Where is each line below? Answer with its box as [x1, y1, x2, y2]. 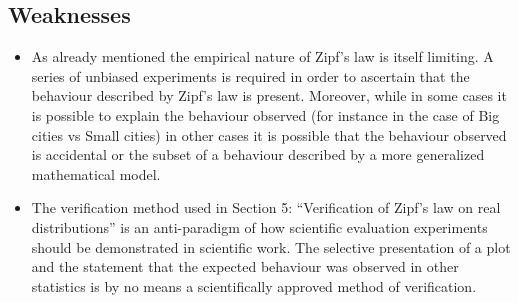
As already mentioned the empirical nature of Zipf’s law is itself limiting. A [31, 46, 494, 67]
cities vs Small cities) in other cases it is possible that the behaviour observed [31, 124, 507, 145]
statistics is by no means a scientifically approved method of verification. [31, 275, 477, 296]
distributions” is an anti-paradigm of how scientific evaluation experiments [31, 216, 488, 237]
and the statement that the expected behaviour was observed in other [31, 256, 459, 277]
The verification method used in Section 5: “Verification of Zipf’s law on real [31, 197, 501, 218]
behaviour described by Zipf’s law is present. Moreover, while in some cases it [31, 85, 507, 106]
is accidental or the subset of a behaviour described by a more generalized [31, 144, 485, 165]
